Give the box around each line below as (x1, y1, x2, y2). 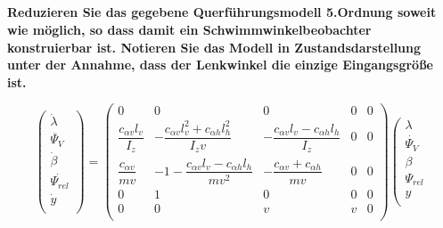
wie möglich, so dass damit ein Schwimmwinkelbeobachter (7, 20, 372, 38)
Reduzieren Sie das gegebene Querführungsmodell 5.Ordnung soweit (7, 3, 437, 21)
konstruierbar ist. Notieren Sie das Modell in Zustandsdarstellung (7, 37, 422, 56)
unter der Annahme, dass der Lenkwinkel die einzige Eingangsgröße (7, 55, 433, 74)
